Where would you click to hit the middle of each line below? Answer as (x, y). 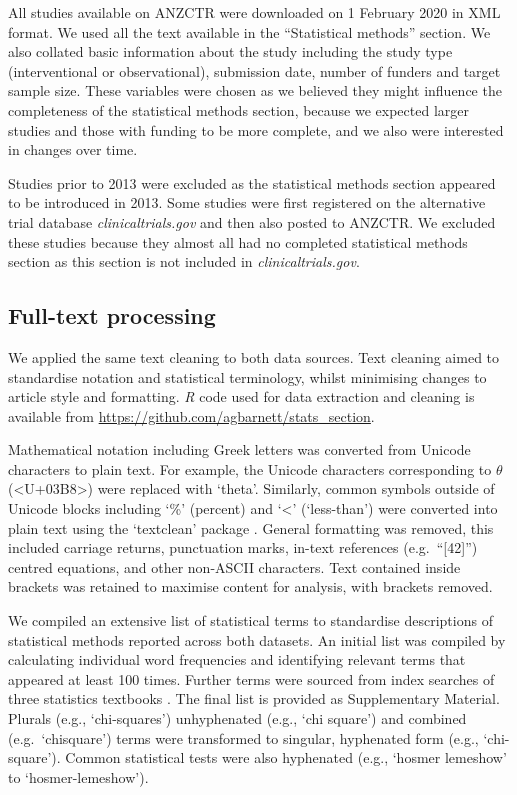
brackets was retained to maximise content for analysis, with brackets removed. (250, 586)
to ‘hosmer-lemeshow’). (78, 776)
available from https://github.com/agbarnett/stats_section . (191, 415)
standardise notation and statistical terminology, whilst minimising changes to (247, 376)
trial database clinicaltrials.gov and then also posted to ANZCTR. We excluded (252, 221)
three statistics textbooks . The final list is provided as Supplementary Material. (254, 698)
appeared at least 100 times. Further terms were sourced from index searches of (251, 678)
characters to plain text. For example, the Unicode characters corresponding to (250, 468)
